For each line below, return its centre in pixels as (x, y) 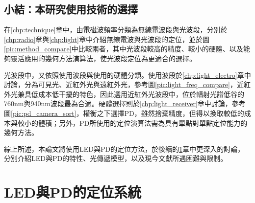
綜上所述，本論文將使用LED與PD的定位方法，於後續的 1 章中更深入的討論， (124, 148)
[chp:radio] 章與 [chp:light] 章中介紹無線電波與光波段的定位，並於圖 (107, 39)
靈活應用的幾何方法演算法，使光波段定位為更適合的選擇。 (103, 58)
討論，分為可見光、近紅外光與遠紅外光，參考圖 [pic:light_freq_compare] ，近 (124, 84)
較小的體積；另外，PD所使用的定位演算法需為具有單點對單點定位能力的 (132, 123)
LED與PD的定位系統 (73, 192)
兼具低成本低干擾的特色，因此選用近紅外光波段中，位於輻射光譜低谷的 (131, 94)
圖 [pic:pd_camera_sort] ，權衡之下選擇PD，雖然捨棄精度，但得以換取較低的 (124, 113)
